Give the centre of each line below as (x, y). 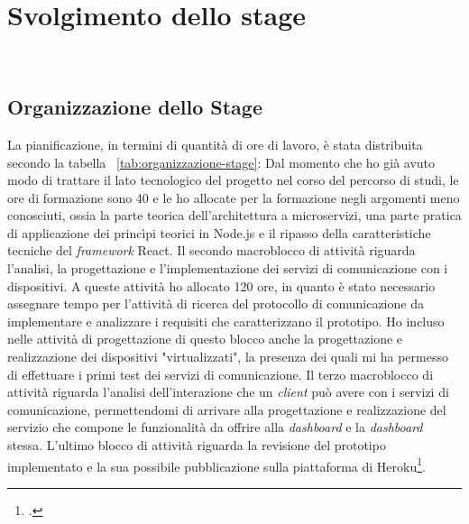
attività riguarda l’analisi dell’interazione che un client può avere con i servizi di (228, 392)
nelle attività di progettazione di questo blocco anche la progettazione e (205, 339)
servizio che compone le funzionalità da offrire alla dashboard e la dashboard (215, 427)
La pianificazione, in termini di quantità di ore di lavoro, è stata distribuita (215, 144)
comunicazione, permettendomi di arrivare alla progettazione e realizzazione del (227, 409)
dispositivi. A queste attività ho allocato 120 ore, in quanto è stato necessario (221, 285)
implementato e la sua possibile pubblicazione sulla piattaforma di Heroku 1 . (216, 464)
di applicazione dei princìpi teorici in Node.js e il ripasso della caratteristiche (219, 232)
